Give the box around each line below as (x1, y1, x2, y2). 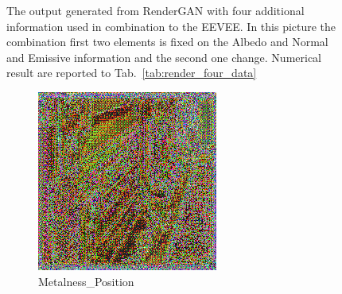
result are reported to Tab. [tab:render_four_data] (6, 64, 257, 81)
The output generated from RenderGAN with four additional (6, 2, 305, 18)
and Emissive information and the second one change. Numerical (6, 48, 322, 65)
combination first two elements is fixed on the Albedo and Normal (6, 33, 328, 50)
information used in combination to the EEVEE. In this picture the (6, 17, 336, 34)
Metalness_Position (38, 273, 134, 289)
